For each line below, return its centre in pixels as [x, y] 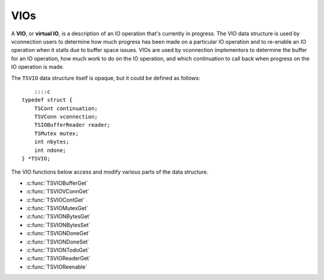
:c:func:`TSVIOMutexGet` [57, 208]
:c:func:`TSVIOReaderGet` [58, 258]
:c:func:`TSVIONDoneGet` [58, 233]
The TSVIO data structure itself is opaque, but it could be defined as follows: [106, 78]
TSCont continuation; [66, 108]
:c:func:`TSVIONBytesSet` [58, 225]
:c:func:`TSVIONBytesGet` [58, 217]
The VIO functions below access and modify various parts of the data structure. [110, 172]
